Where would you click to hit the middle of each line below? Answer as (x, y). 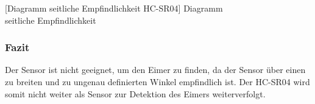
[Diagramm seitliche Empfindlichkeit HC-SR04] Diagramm (114, 8)
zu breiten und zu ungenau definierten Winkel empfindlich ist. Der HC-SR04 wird (157, 81)
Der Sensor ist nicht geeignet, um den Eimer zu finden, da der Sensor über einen (155, 70)
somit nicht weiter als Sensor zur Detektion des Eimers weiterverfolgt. (135, 93)
